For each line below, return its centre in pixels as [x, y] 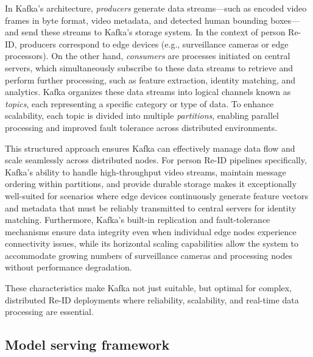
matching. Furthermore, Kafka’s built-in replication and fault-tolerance [138, 220]
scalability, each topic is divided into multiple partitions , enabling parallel [142, 115]
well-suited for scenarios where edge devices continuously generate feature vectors [157, 195]
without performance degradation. [69, 267]
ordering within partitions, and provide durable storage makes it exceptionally [151, 184]
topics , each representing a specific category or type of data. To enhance [139, 103]
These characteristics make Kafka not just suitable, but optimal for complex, [149, 288]
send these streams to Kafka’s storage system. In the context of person [153, 32]
